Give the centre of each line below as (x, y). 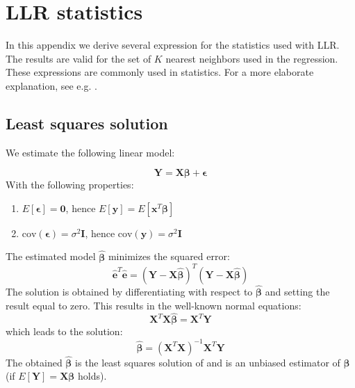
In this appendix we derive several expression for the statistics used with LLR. (173, 45)
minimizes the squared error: (169, 256)
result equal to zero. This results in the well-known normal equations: (154, 305)
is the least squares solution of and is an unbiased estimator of (208, 362)
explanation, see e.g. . (51, 85)
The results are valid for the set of (79, 58)
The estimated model (51, 256)
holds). (92, 376)
